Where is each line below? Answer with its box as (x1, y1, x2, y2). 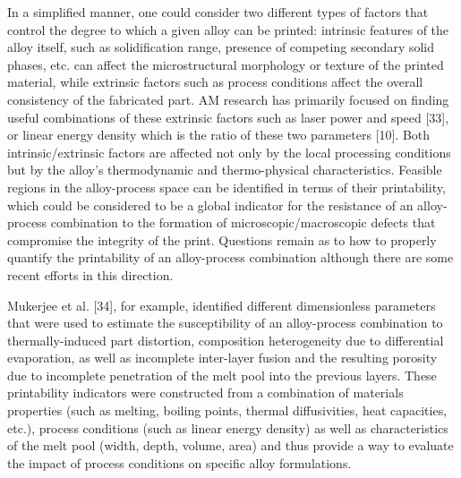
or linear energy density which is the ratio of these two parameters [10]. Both (7, 125, 431, 144)
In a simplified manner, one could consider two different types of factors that (7, 3, 429, 21)
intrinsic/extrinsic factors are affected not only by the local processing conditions (7, 142, 451, 161)
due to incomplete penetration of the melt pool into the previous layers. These (7, 365, 437, 384)
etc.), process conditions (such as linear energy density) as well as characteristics (7, 418, 448, 437)
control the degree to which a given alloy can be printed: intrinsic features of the (7, 20, 449, 38)
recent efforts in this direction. (7, 265, 174, 284)
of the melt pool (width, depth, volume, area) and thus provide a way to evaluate (7, 436, 454, 455)
